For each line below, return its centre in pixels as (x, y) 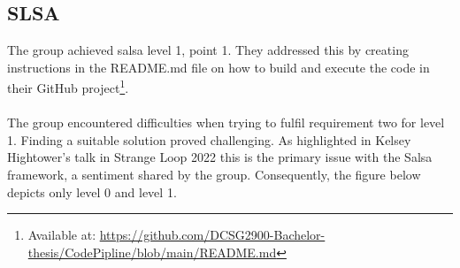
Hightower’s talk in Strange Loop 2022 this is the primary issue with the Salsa (220, 157)
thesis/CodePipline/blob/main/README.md (152, 252)
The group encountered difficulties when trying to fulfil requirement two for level (226, 123)
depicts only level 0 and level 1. (92, 191)
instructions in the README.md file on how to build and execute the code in (218, 67)
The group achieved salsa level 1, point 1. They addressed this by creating (208, 50)
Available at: (62, 235)
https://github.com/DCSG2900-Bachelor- (212, 235)
